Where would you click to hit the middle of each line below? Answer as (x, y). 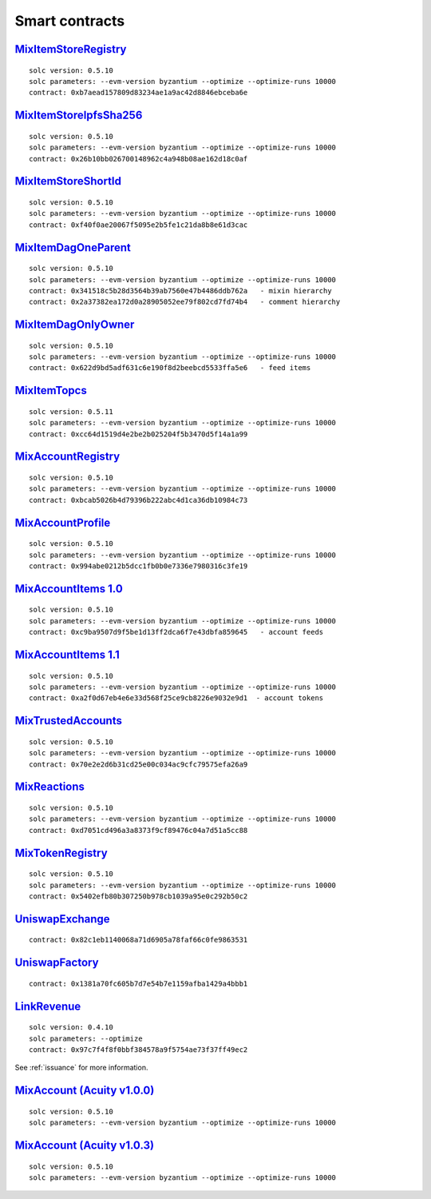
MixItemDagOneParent (73, 247)
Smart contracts (70, 21)
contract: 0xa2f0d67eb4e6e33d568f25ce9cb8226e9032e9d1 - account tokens (176, 698)
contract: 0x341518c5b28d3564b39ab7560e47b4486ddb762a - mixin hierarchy (180, 291)
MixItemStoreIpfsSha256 (79, 116)
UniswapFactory (57, 963)
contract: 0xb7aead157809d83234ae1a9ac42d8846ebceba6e (138, 93)
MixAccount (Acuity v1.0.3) (85, 1145)
